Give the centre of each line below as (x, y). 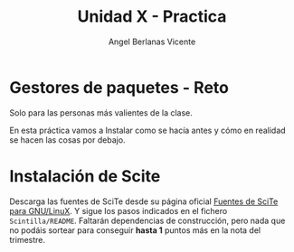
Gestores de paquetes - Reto (119, 87)
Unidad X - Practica (152, 17)
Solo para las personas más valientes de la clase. (101, 112)
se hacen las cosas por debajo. (67, 140)
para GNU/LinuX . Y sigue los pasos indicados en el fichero (119, 210)
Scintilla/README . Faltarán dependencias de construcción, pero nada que (147, 220)
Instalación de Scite (85, 176)
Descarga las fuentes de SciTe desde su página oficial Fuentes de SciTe (144, 201)
